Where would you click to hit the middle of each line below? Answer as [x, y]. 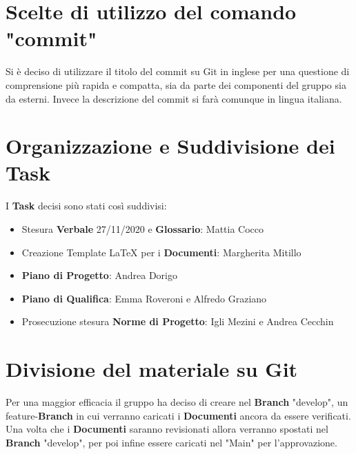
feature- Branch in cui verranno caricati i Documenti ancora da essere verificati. [178, 415]
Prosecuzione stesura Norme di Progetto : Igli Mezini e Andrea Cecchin [178, 321]
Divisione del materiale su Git [152, 369]
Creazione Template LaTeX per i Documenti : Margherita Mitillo [161, 252]
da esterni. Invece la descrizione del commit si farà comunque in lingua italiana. [174, 98]
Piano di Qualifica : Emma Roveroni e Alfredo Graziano [144, 298]
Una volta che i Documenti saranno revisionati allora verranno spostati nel [167, 429]
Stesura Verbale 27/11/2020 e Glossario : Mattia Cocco [143, 229]
